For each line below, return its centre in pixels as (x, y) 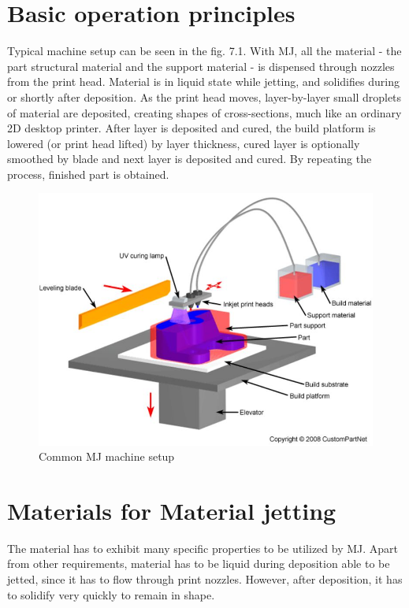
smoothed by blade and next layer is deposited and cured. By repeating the (190, 159)
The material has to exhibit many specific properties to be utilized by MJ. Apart (203, 548)
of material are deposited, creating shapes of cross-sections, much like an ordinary (204, 112)
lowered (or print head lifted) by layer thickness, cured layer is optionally (184, 143)
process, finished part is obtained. (88, 174)
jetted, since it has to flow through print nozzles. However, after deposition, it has (205, 579)
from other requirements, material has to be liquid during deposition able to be (199, 564)
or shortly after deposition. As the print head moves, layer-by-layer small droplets (204, 96)
